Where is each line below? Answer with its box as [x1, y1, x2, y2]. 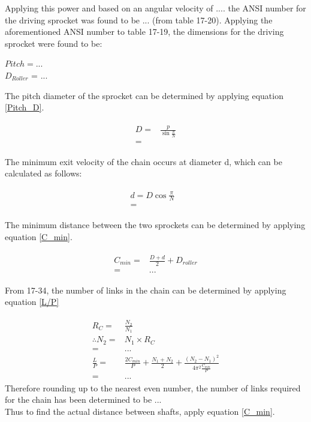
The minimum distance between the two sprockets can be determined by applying [5, 219, 306, 231]
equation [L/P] [5, 295, 59, 308]
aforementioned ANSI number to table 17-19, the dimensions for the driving [5, 25, 284, 38]
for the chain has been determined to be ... [5, 393, 162, 406]
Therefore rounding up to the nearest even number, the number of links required [5, 381, 301, 394]
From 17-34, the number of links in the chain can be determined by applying [5, 283, 286, 296]
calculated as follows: [5, 167, 82, 179]
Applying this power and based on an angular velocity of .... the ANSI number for [5, 2, 306, 14]
